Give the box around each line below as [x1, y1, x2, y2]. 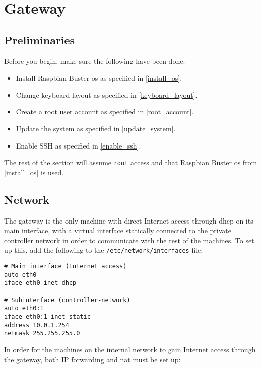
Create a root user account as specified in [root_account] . [16, 106, 194, 117]
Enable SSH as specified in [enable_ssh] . [16, 140, 141, 151]
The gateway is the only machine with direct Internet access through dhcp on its [4, 215, 253, 226]
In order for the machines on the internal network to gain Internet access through [4, 344, 256, 354]
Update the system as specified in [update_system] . [16, 123, 176, 133]
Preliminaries [4, 32, 75, 47]
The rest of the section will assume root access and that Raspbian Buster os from [4, 157, 257, 168]
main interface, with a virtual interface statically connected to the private [4, 225, 231, 236]
